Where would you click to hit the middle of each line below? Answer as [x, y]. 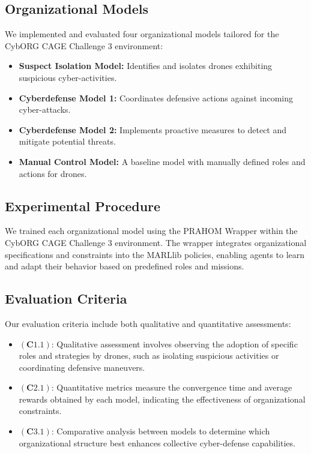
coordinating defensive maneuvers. [82, 367]
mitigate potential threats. [67, 141]
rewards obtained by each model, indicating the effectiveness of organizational [162, 399]
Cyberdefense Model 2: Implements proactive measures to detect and [153, 129]
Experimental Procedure [83, 205]
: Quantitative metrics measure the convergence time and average [172, 387]
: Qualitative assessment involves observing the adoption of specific [174, 343]
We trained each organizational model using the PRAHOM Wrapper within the [151, 231]
